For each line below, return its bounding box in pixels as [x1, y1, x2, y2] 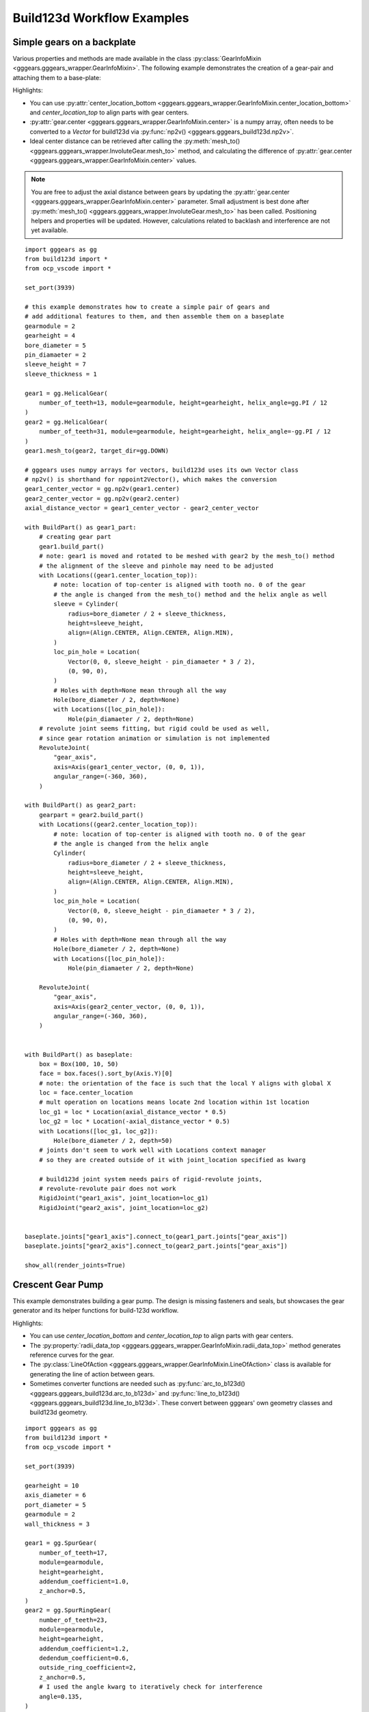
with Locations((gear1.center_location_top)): [38, 571, 198, 579]
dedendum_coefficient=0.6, [38, 1654, 130, 1662]
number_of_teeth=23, [38, 1616, 108, 1624]
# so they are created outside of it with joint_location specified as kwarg [38, 1156, 306, 1163]
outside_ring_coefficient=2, [38, 1664, 137, 1672]
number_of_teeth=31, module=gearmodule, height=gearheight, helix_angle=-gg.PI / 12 [38, 428, 331, 436]
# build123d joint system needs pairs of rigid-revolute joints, [38, 1175, 263, 1183]
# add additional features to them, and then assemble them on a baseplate [25, 312, 284, 320]
